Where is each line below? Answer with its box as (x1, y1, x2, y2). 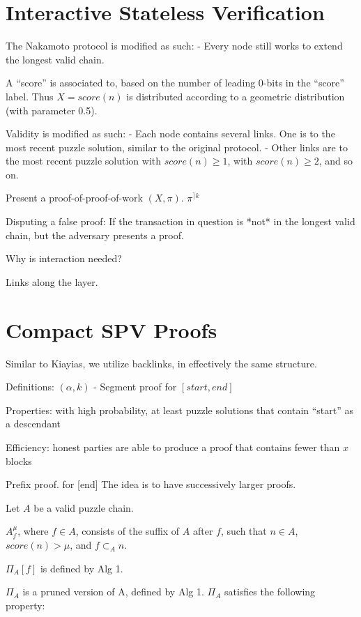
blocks (6, 453, 32, 468)
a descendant (6, 416, 61, 431)
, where (17, 524, 49, 538)
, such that (220, 524, 267, 538)
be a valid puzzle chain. (33, 500, 134, 515)
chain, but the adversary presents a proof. (6, 227, 184, 242)
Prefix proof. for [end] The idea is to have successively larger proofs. (6, 477, 296, 492)
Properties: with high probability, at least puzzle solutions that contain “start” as (6, 402, 354, 417)
